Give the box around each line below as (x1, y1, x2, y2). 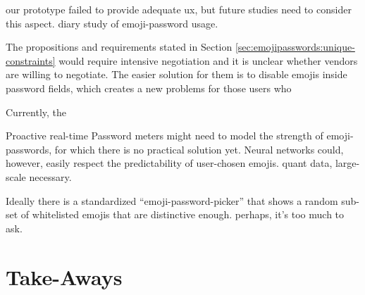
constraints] (6, 53, 56, 68)
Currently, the (6, 104, 67, 119)
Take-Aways (6, 262, 123, 291)
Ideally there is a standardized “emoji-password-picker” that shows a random (6, 193, 338, 208)
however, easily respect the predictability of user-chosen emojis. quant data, (6, 156, 333, 170)
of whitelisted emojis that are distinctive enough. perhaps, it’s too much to (20, 207, 345, 222)
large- (335, 156, 360, 170)
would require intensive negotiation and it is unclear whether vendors (58, 53, 358, 68)
